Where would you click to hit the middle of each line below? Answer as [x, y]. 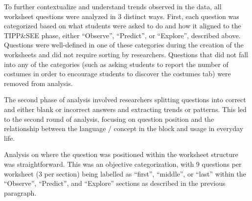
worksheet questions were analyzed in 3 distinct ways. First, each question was [122, 16]
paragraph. [20, 192]
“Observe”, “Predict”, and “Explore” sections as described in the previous [115, 183]
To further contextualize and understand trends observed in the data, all [113, 6]
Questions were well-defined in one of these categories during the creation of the [124, 45]
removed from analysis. [38, 83]
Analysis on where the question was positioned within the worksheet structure [121, 154]
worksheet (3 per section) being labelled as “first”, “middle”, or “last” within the [125, 173]
